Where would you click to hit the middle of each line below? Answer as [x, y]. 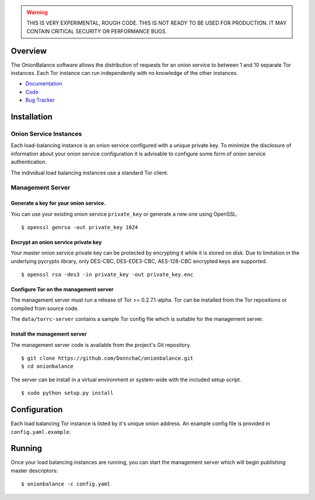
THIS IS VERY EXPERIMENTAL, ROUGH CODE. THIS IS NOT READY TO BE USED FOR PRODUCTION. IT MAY [157, 23]
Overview [29, 51]
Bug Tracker [40, 100]
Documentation [44, 84]
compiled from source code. [45, 308]
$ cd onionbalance [48, 366]
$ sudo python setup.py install [67, 393]
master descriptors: [34, 470]
